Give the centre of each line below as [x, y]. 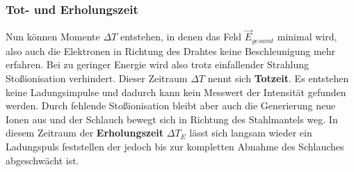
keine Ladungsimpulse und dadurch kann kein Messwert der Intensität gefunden [176, 92]
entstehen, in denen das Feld [181, 37]
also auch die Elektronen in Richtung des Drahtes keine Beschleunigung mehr [171, 50]
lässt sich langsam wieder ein [251, 133]
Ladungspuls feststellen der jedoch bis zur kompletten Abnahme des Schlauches [175, 147]
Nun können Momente [53, 37]
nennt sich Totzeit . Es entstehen [278, 78]
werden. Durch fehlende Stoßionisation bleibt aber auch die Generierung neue [171, 105]
